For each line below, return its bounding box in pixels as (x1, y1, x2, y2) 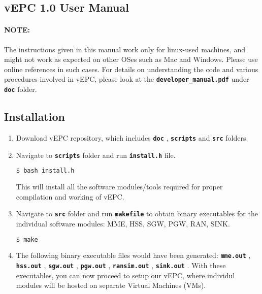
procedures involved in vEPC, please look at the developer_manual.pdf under (4, 74, 249, 84)
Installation (4, 109, 65, 124)
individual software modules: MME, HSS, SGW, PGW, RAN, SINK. (16, 218, 230, 228)
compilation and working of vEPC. (16, 191, 124, 202)
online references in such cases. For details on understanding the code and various (4, 63, 258, 74)
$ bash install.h (16, 167, 75, 175)
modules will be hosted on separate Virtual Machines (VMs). (16, 280, 206, 290)
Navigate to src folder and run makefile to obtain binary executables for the (16, 208, 258, 219)
